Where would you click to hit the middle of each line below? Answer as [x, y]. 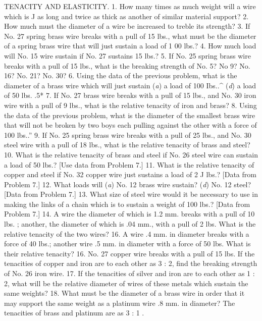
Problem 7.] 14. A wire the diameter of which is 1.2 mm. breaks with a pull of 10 [129, 214]
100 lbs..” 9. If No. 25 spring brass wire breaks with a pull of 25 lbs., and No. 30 [128, 135]
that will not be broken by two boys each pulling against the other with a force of [130, 125]
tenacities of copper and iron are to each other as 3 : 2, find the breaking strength [131, 263]
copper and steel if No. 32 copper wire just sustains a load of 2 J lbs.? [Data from [130, 174]
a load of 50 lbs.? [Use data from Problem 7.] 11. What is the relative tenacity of [129, 164]
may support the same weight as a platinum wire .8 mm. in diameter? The [120, 303]
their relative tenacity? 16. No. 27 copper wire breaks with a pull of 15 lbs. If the [129, 253]
